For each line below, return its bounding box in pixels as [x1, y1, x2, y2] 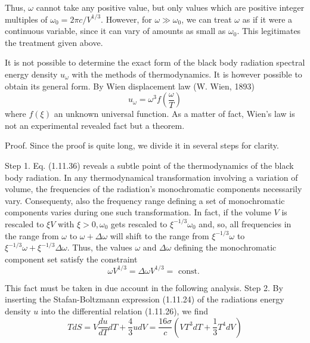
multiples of [5, 13, 48, 25]
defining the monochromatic [174, 241, 277, 254]
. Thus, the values [67, 241, 132, 254]
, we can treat [181, 13, 232, 25]
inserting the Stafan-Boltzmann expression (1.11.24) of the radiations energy [5, 293, 284, 305]
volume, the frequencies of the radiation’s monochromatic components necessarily [5, 183, 302, 195]
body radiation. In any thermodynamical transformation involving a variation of [5, 171, 298, 183]
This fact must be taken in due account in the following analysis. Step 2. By [5, 281, 283, 293]
